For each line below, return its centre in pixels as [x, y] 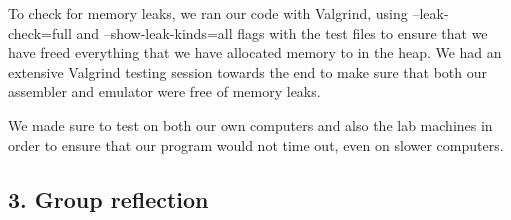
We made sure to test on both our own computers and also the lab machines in [250, 124]
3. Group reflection [108, 198]
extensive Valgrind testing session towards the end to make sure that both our [248, 71]
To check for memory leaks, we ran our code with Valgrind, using [208, 13]
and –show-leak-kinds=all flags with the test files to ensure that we [282, 32]
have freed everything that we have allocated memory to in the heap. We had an [255, 52]
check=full [40, 32]
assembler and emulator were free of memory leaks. [164, 91]
